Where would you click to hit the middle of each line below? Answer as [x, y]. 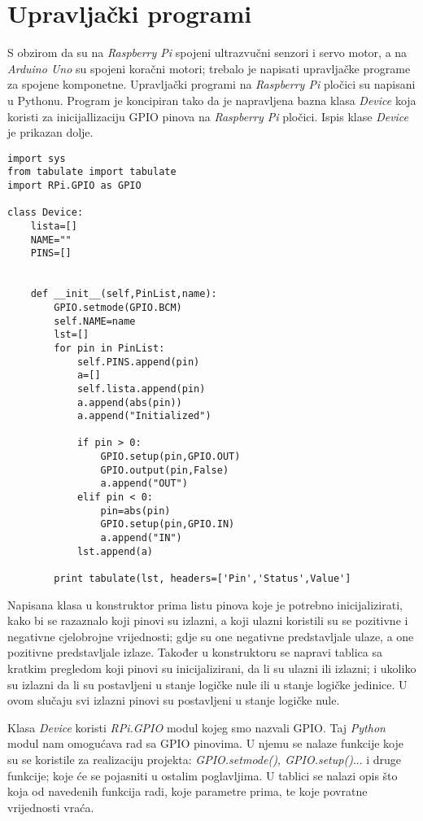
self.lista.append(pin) [141, 389]
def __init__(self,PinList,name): [124, 294]
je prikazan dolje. [50, 132]
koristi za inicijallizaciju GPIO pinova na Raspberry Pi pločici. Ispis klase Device [208, 116]
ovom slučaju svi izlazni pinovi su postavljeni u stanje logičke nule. [174, 700]
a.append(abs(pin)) [129, 402]
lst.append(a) [115, 551]
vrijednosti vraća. [51, 807]
